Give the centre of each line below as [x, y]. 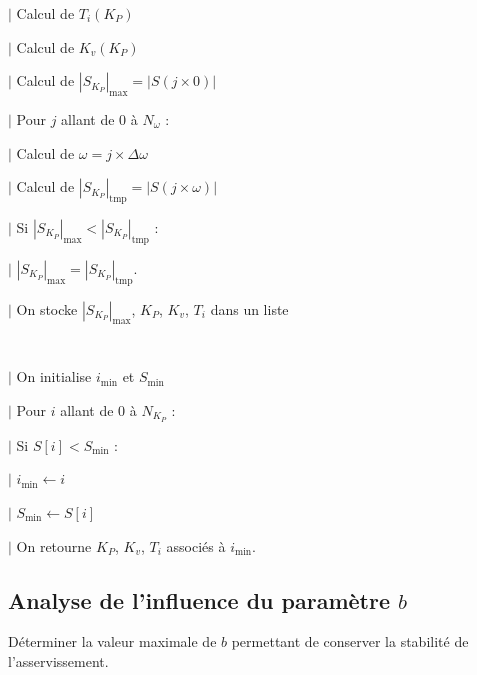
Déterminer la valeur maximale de [112, 641]
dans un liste [249, 308]
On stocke [47, 308]
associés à [196, 545]
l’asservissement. [58, 660]
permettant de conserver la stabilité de [350, 641]
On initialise [54, 376]
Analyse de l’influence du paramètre [199, 599]
